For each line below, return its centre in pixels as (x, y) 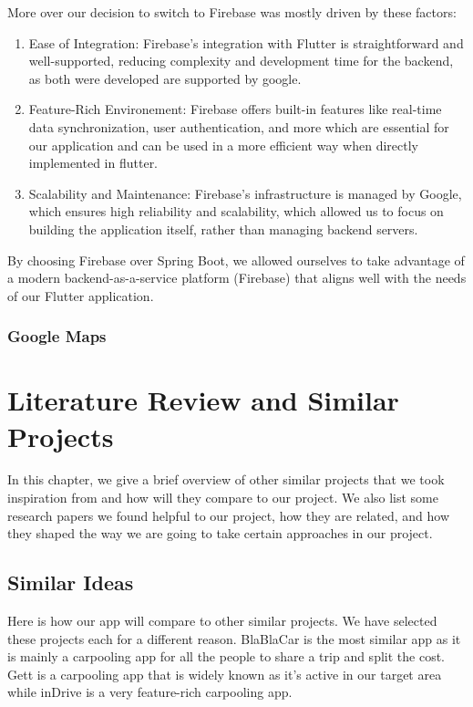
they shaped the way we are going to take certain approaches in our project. (220, 533)
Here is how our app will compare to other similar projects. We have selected (222, 621)
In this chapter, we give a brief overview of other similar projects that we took (226, 479)
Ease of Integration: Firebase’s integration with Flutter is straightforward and (246, 42)
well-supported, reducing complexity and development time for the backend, (241, 61)
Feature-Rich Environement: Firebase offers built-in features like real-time (235, 109)
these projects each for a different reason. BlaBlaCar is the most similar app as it (234, 638)
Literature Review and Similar (203, 400)
